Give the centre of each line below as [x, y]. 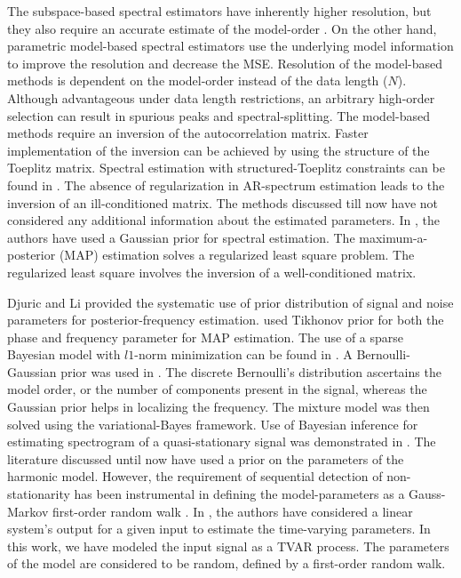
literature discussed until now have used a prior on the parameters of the [206, 458]
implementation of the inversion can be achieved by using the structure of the [219, 150]
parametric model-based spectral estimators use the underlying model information [230, 46]
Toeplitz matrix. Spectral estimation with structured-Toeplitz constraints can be [226, 168]
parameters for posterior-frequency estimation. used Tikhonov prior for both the [226, 320]
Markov [28, 511]
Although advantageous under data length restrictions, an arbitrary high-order [221, 97]
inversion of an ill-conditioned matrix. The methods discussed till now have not [223, 202]
